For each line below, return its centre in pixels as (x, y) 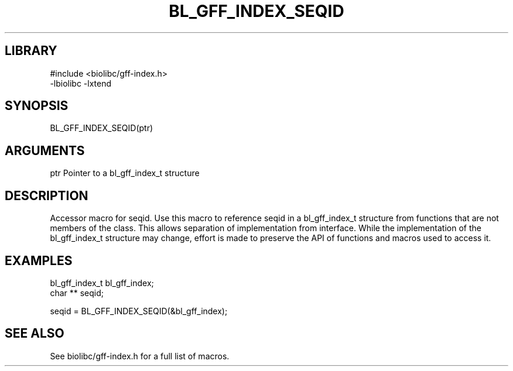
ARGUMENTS (45, 150)
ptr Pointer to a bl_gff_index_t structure (125, 173)
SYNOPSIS (37, 106)
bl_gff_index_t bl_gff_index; (102, 283)
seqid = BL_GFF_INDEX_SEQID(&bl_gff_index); (139, 311)
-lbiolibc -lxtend (81, 83)
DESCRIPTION (47, 195)
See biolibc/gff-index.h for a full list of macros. (140, 356)
